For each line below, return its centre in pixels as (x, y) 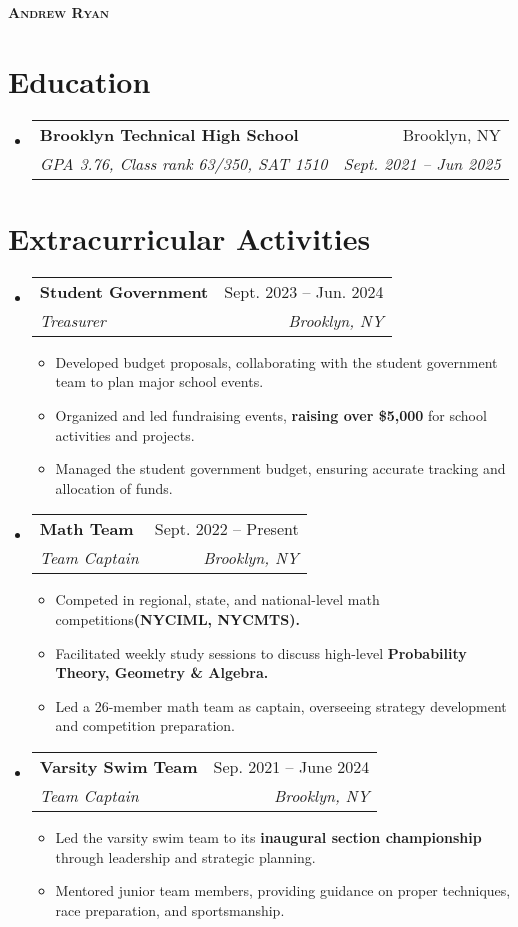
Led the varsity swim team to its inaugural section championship (268, 836)
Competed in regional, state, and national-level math (217, 599)
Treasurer (72, 320)
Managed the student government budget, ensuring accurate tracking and (280, 468)
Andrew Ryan (58, 12)
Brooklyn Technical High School (169, 134)
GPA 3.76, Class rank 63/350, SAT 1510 (183, 163)
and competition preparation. (145, 725)
